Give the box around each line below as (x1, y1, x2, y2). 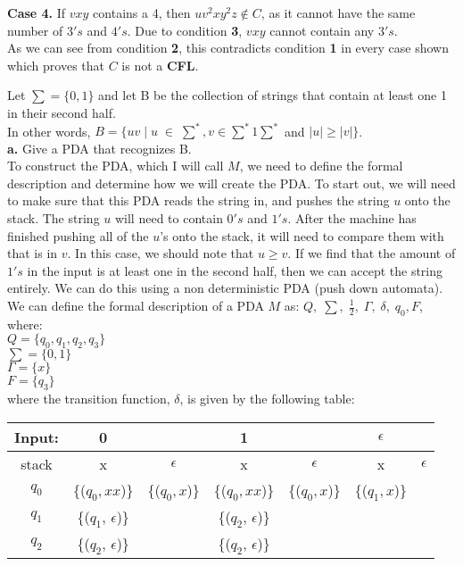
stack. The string (7, 209, 100, 228)
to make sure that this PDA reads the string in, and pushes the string (7, 191, 390, 210)
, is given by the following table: (179, 388, 355, 407)
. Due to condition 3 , (127, 21, 243, 39)
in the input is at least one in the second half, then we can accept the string (27, 261, 443, 279)
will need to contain (114, 209, 223, 228)
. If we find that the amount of (287, 244, 456, 262)
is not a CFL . (121, 55, 199, 74)
